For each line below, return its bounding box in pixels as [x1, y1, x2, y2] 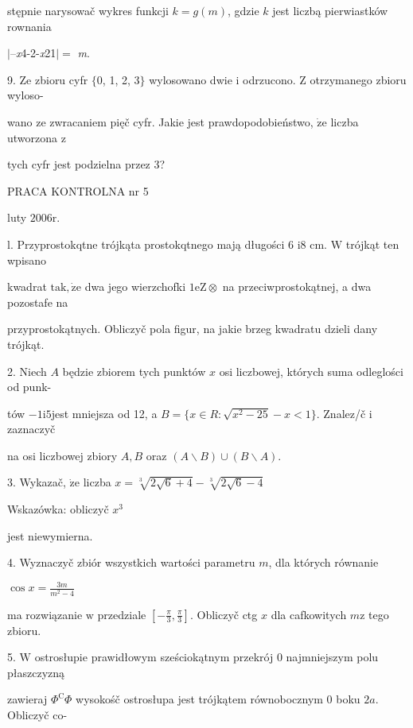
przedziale [97, 606, 146, 622]
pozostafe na [7, 293, 68, 310]
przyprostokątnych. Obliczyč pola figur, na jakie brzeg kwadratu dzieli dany [7, 320, 378, 337]
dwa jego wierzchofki [84, 278, 186, 295]
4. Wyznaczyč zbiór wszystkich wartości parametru [7, 554, 255, 571]
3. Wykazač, [7, 474, 66, 490]
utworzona [7, 129, 58, 145]
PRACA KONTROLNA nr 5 [7, 182, 149, 199]
